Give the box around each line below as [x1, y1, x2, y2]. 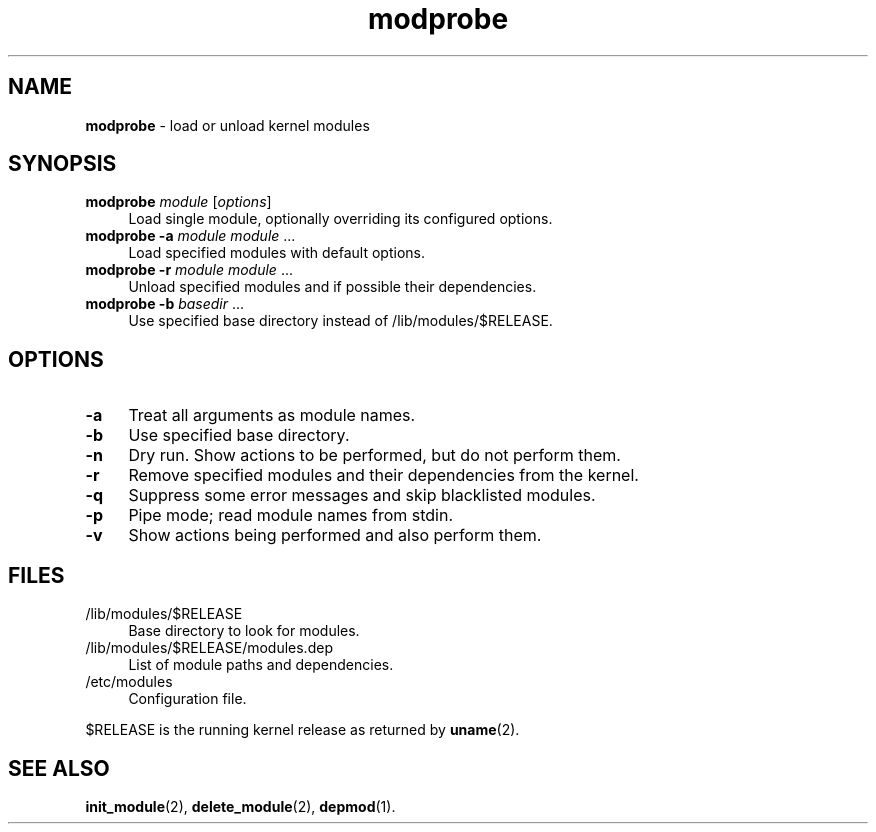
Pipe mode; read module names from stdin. [128, 505, 454, 526]
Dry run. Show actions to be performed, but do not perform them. [128, 445, 621, 466]
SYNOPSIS [8, 151, 117, 177]
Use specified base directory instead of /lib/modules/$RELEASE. [128, 312, 553, 330]
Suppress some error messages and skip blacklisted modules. [128, 485, 596, 506]
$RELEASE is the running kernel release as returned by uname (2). [85, 721, 520, 739]
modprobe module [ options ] [85, 193, 272, 211]
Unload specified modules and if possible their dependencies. [128, 278, 537, 296]
